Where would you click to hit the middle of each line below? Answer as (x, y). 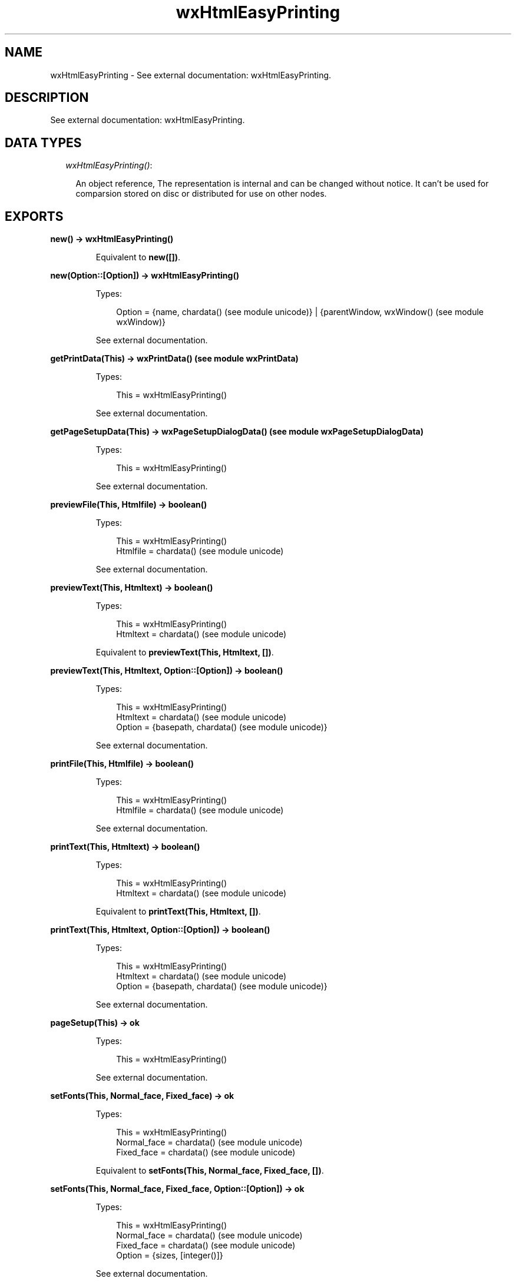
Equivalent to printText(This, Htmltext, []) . (178, 912)
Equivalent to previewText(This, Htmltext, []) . (185, 652)
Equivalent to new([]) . (138, 257)
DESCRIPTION (47, 98)
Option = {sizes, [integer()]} (170, 1256)
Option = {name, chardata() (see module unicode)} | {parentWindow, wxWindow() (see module (300, 312)
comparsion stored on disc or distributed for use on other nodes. (201, 194)
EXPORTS (34, 216)
